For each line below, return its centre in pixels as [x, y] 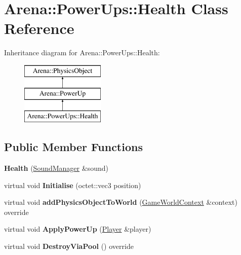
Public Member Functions [73, 147]
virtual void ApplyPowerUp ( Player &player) [78, 229]
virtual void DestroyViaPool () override [69, 246]
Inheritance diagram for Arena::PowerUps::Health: [82, 52]
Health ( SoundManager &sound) [56, 168]
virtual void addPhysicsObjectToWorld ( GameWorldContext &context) [121, 202]
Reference [39, 28]
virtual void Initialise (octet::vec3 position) [73, 185]
